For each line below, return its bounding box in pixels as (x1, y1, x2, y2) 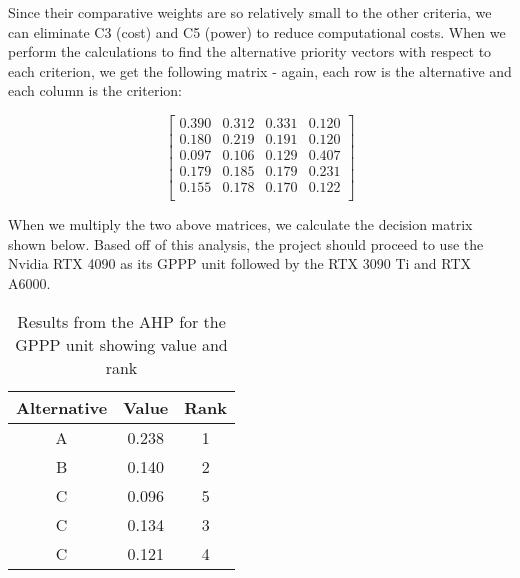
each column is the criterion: (8, 80, 182, 101)
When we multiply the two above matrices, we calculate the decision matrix (8, 214, 473, 235)
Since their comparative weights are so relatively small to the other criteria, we (8, 2, 492, 22)
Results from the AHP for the (17, 309, 226, 333)
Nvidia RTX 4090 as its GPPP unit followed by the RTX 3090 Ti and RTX (8, 253, 472, 274)
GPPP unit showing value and (15, 332, 228, 356)
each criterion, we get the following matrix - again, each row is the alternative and (8, 60, 512, 81)
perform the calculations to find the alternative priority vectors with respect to (8, 41, 492, 62)
